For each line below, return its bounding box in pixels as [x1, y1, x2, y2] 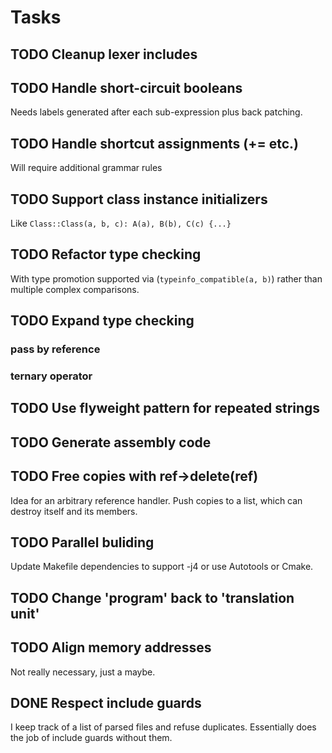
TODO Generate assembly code [10, 434, 212, 451]
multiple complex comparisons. [10, 283, 140, 295]
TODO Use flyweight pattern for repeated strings [10, 400, 321, 417]
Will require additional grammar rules [10, 162, 163, 174]
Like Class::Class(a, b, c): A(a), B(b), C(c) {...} [10, 217, 232, 230]
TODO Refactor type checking [10, 246, 202, 263]
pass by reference [10, 342, 101, 356]
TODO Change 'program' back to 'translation [10, 589, 295, 606]
